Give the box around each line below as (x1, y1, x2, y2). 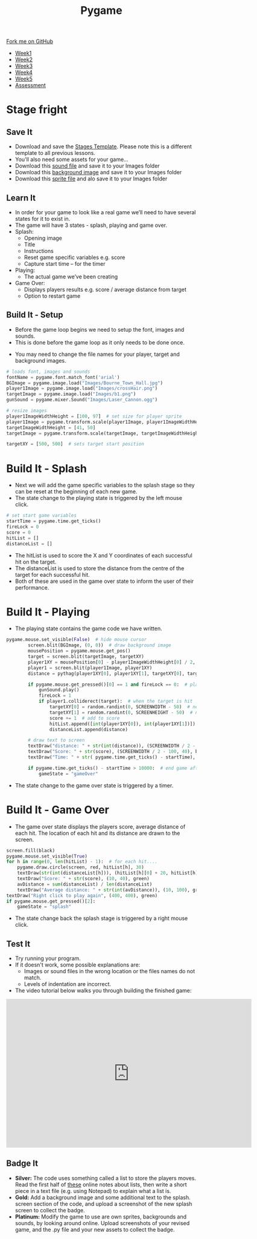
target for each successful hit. (14, 571, 90, 578)
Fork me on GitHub (6, 38, 53, 45)
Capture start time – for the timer (24, 260, 106, 267)
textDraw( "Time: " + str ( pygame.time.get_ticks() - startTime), (28, 754, 196, 760)
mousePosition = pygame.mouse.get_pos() (28, 648, 131, 654)
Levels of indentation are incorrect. (24, 981, 112, 988)
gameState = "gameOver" (38, 771, 98, 777)
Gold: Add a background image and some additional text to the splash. (14, 1194, 191, 1201)
